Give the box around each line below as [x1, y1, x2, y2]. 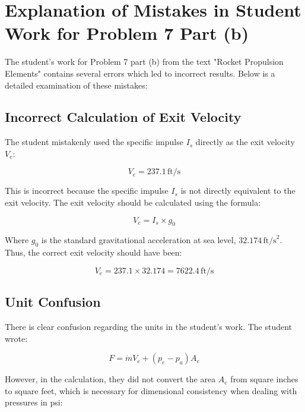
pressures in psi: [5, 396, 63, 408]
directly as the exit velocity [195, 136, 295, 148]
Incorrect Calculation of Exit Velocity [5, 108, 242, 126]
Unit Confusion [5, 293, 101, 311]
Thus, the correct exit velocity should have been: [5, 246, 182, 259]
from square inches [230, 373, 298, 385]
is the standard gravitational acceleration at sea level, [41, 234, 236, 246]
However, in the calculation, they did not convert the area [5, 373, 216, 385]
